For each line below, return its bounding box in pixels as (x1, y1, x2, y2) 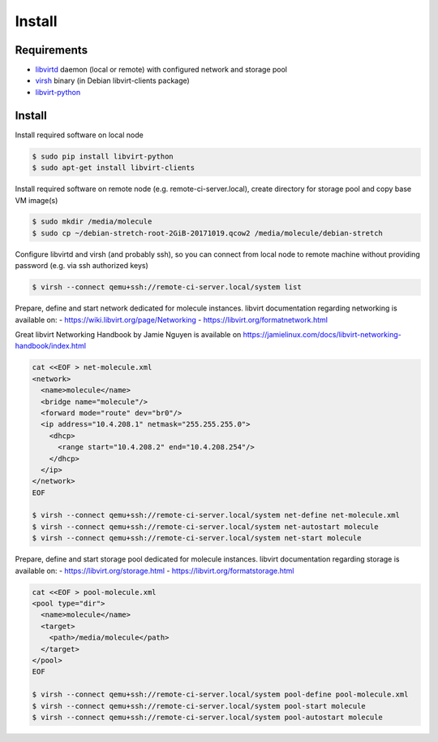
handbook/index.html (15, 341, 87, 351)
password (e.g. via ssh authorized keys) (15, 261, 149, 271)
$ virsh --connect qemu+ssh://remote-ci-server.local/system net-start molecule (32, 533, 362, 543)
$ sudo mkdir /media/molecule (32, 217, 152, 227)
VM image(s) (15, 195, 58, 205)
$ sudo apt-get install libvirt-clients (32, 163, 195, 172)
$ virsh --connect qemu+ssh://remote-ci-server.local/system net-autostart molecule (32, 522, 379, 532)
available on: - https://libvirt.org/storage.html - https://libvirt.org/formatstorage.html (15, 566, 294, 575)
